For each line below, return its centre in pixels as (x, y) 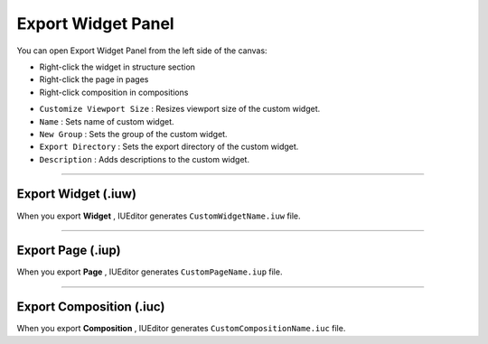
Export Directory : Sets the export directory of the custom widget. (169, 147)
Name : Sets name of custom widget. (107, 121)
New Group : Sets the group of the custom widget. (133, 134)
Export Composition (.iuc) (91, 307)
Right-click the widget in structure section (117, 67)
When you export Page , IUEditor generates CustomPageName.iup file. (150, 272)
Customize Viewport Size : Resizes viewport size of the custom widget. (180, 109)
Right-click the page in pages (94, 79)
